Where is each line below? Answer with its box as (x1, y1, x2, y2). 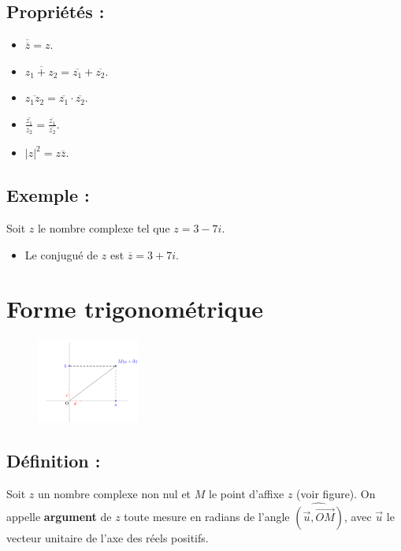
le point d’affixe (208, 485, 284, 501)
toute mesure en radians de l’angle (124, 508, 290, 524)
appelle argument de (6, 508, 112, 524)
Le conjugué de (24, 246, 98, 262)
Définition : (6, 449, 101, 473)
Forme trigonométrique (6, 292, 264, 325)
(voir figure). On (296, 485, 376, 501)
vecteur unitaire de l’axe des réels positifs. (6, 529, 209, 545)
